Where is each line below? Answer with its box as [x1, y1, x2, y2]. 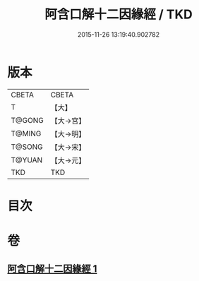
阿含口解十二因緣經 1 [7, 263, 97, 275]
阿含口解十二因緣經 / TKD [44, 6, 193, 23]
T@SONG [11, 142, 44, 152]
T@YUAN [11, 155, 43, 165]
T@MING [11, 128, 42, 138]
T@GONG [11, 115, 44, 125]
